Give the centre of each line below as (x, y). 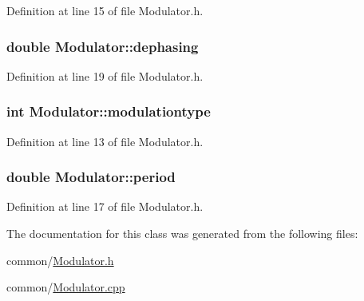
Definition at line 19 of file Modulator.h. (105, 75)
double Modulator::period (91, 177)
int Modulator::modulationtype (109, 111)
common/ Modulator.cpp (66, 287)
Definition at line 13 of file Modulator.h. (105, 141)
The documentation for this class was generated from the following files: (182, 234)
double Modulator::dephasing (103, 46)
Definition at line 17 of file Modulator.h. (105, 206)
